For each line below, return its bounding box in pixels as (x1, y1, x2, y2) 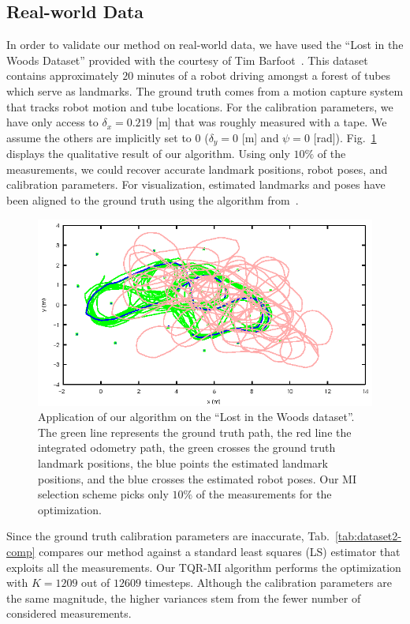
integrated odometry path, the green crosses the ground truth (38, 439, 336, 456)
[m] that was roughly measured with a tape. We (155, 114, 387, 130)
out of (81, 574, 110, 591)
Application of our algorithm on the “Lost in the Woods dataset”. (38, 408, 355, 425)
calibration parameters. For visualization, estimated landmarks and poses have (6, 176, 386, 193)
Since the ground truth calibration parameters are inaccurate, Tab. (6, 528, 330, 544)
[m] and (241, 129, 279, 145)
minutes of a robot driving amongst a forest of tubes (136, 67, 391, 84)
